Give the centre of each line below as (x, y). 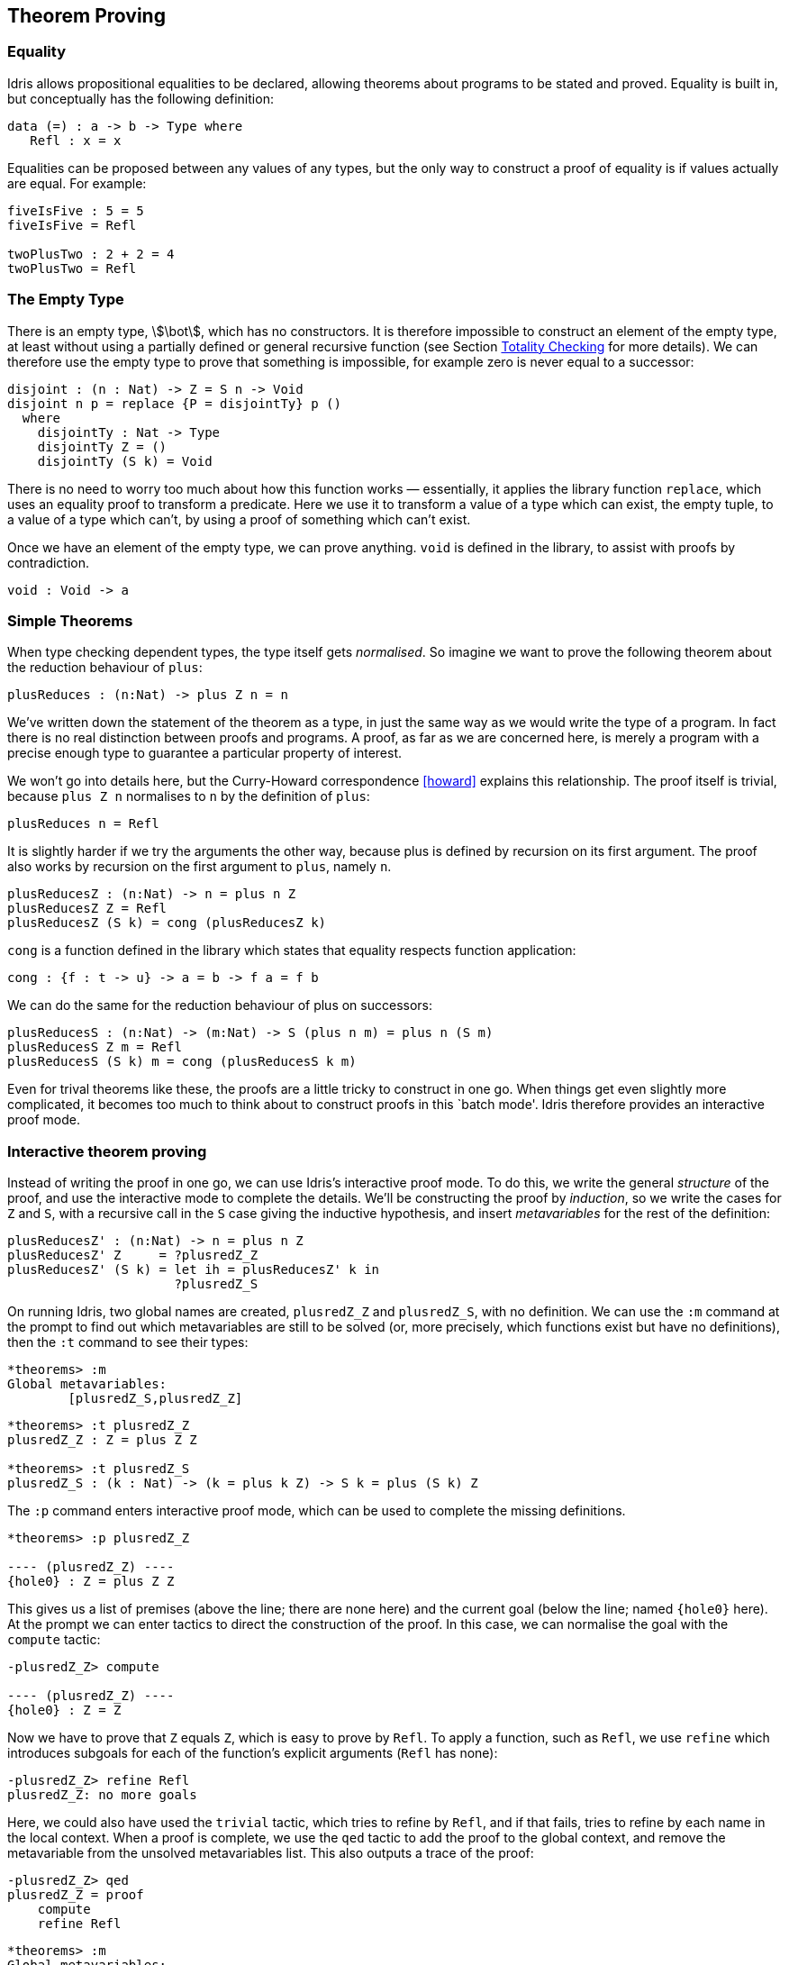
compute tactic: (54, 1640)
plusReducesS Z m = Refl (95, 1047)
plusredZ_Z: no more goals (102, 1795)
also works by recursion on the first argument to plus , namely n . (200, 867)
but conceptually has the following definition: (141, 98)
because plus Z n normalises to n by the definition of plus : (189, 796)
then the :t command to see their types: (128, 1342)
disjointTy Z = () (102, 446)
